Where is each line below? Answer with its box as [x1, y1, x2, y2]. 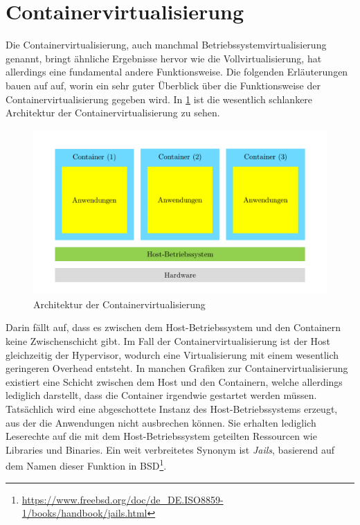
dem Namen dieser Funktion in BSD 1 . [6, 456, 167, 472]
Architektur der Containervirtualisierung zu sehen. [6, 105, 220, 120]
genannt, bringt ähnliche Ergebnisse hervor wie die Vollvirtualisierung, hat [6, 51, 322, 65]
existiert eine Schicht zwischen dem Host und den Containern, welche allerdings [6, 374, 343, 389]
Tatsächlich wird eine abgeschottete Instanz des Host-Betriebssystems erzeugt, [6, 401, 338, 416]
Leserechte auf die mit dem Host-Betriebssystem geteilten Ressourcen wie [6, 429, 317, 443]
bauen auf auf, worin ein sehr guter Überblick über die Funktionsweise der [6, 78, 321, 92]
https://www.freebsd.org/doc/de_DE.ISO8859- [21, 492, 224, 506]
